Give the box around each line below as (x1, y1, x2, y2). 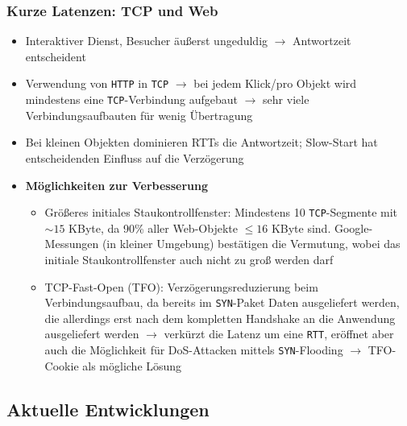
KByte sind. (271, 219, 331, 236)
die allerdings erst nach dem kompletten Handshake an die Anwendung (44, 309, 396, 326)
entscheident (25, 48, 86, 64)
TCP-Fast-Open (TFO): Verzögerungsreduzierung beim (44, 278, 318, 295)
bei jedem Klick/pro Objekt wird (193, 75, 357, 92)
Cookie (44, 357, 79, 374)
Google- (334, 219, 373, 236)
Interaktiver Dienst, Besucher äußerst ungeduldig (25, 32, 268, 49)
